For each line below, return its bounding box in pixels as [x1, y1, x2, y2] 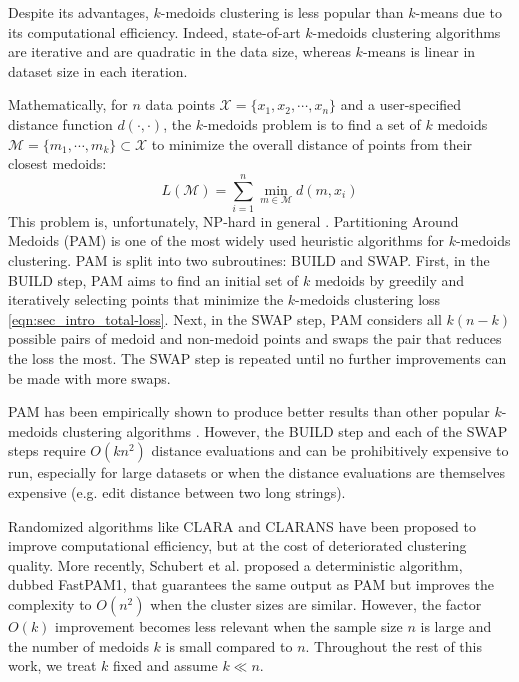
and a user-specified [340, 94, 462, 115]
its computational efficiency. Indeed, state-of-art [8, 21, 301, 42]
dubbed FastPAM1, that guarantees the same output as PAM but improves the [8, 574, 495, 595]
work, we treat [8, 655, 97, 676]
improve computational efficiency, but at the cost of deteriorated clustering [8, 535, 467, 556]
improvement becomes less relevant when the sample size [55, 615, 403, 636]
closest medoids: [8, 153, 107, 174]
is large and [420, 615, 492, 636]
